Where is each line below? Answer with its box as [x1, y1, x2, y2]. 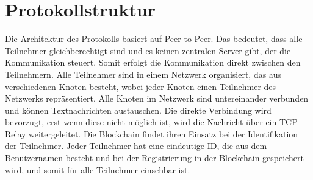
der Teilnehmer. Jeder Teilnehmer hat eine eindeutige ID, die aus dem [5, 139, 267, 152]
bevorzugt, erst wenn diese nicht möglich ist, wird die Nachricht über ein [5, 116, 277, 128]
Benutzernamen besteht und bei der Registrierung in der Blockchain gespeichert [5, 151, 304, 164]
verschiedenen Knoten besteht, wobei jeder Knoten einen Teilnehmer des [5, 80, 276, 92]
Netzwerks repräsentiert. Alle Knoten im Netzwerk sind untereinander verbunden [5, 92, 309, 105]
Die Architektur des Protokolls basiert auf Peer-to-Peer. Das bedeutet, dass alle [5, 32, 303, 45]
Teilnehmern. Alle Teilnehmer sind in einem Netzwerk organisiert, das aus [5, 67, 282, 80]
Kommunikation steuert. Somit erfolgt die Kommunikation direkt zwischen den [5, 56, 301, 69]
